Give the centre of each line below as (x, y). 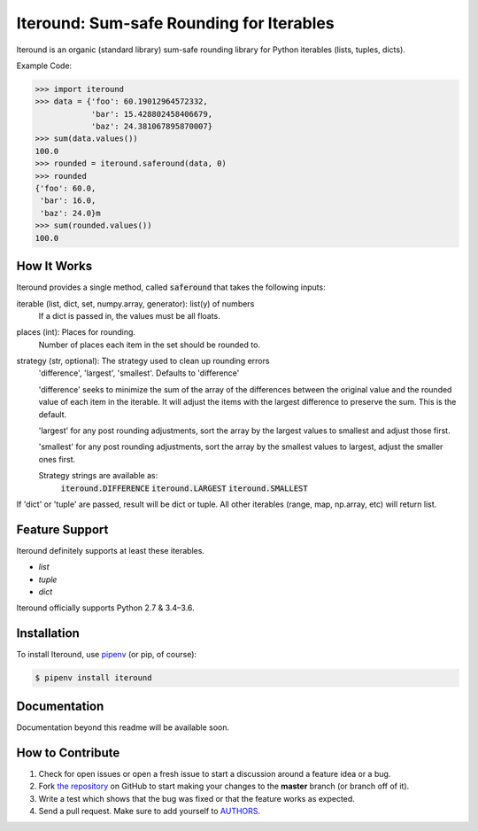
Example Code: (44, 66)
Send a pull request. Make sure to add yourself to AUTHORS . (150, 811)
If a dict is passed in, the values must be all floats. (129, 315)
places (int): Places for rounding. (76, 332)
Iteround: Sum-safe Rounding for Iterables (176, 23)
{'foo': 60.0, (66, 189)
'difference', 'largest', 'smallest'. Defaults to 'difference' (139, 373)
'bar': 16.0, (68, 201)
